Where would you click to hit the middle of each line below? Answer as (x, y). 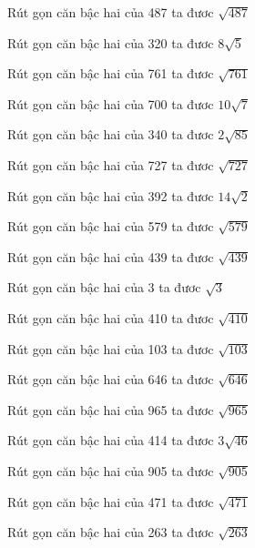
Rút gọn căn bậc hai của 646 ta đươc (111, 379)
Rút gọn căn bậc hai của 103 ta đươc (111, 348)
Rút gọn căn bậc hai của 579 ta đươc (111, 226)
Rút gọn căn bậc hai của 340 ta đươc (111, 134)
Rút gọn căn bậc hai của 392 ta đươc (111, 195)
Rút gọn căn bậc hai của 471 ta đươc (111, 501)
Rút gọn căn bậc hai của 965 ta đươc (111, 409)
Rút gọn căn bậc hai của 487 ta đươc (111, 12)
